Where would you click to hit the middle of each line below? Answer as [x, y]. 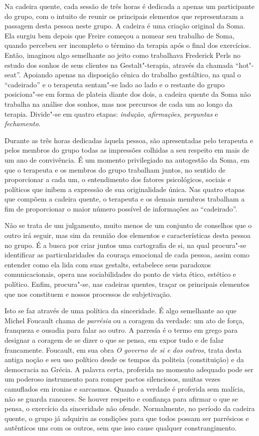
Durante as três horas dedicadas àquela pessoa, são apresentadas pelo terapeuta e [129, 140]
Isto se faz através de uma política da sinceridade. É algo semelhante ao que [121, 311]
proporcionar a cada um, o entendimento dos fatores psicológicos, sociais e [118, 179]
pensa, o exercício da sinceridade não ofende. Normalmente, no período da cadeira [130, 408]
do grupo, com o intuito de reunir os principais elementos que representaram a [124, 16]
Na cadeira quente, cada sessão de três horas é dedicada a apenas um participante [129, 6]
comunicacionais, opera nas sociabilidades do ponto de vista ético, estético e [120, 274]
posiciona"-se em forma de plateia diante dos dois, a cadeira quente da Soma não [128, 94]
